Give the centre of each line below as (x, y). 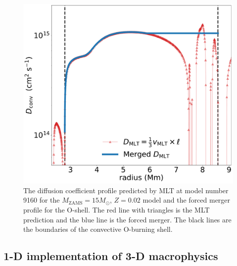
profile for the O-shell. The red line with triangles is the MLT (117, 210)
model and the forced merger (187, 200)
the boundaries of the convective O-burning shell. (98, 229)
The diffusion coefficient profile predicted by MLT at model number (126, 190)
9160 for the (42, 200)
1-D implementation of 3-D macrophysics (111, 256)
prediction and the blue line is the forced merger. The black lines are (127, 219)
